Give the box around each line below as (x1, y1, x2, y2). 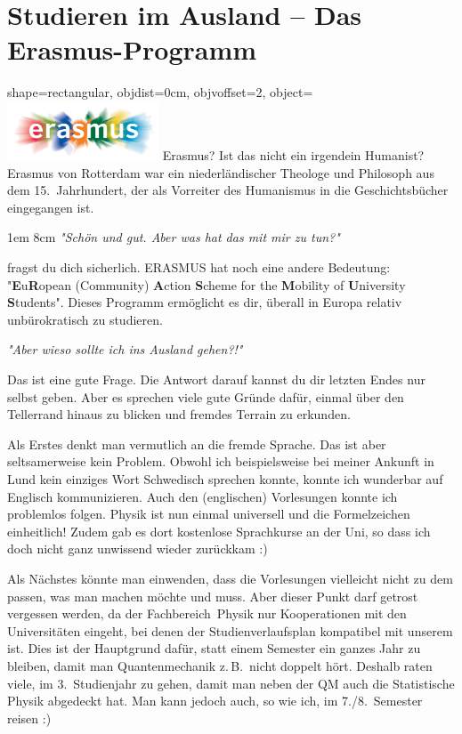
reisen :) (7, 708, 52, 727)
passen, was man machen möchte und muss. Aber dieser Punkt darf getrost (7, 586, 418, 605)
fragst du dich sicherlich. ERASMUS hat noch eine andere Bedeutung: (7, 258, 391, 277)
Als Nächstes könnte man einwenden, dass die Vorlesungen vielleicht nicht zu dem (7, 569, 453, 587)
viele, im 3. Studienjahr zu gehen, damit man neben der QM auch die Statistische (7, 674, 455, 692)
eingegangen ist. (7, 198, 94, 216)
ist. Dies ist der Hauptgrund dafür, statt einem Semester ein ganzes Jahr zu (7, 639, 421, 657)
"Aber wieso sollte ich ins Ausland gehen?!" (7, 340, 243, 359)
